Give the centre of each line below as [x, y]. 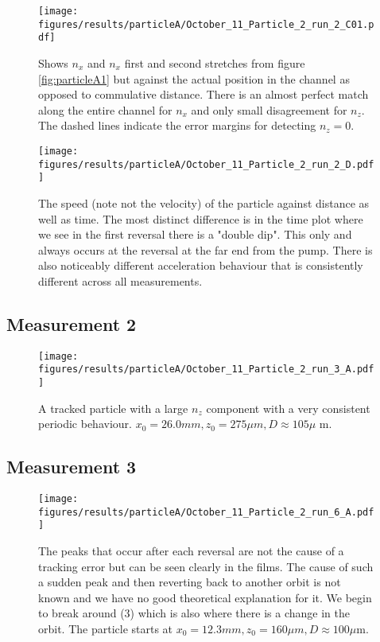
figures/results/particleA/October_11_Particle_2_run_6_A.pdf [206, 512]
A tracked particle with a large [113, 408]
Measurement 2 [72, 323]
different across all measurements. [120, 280]
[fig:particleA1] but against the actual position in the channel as [194, 78]
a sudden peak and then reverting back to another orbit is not [190, 582]
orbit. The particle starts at [106, 628]
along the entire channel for [105, 109]
